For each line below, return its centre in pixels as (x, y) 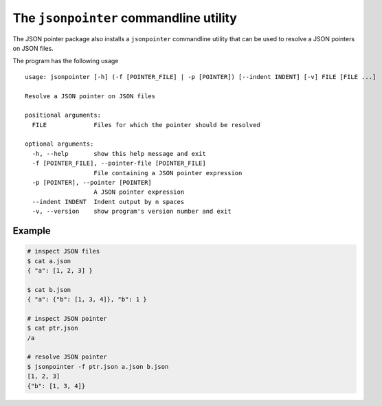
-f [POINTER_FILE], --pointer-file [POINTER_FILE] (119, 163)
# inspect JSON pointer (67, 318)
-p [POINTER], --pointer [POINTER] (92, 183)
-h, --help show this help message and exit (119, 154)
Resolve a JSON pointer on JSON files (90, 96)
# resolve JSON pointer (67, 357)
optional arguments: (59, 144)
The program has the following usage (66, 61)
